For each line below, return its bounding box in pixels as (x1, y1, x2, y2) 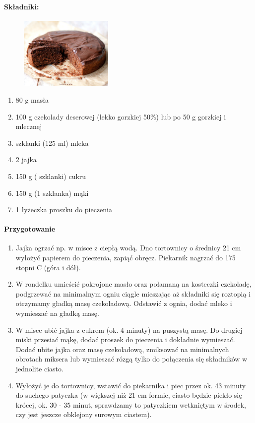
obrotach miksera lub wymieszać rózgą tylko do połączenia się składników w (15, 354, 248, 364)
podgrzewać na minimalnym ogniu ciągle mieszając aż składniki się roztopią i (15, 288, 251, 299)
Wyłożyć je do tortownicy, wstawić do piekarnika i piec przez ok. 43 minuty (15, 380, 246, 390)
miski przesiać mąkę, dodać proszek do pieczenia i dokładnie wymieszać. (15, 334, 235, 345)
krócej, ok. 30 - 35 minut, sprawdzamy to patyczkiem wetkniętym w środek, (15, 399, 246, 410)
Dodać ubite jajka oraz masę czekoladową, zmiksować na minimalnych (15, 344, 229, 354)
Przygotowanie (4, 224, 56, 234)
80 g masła (15, 94, 49, 105)
